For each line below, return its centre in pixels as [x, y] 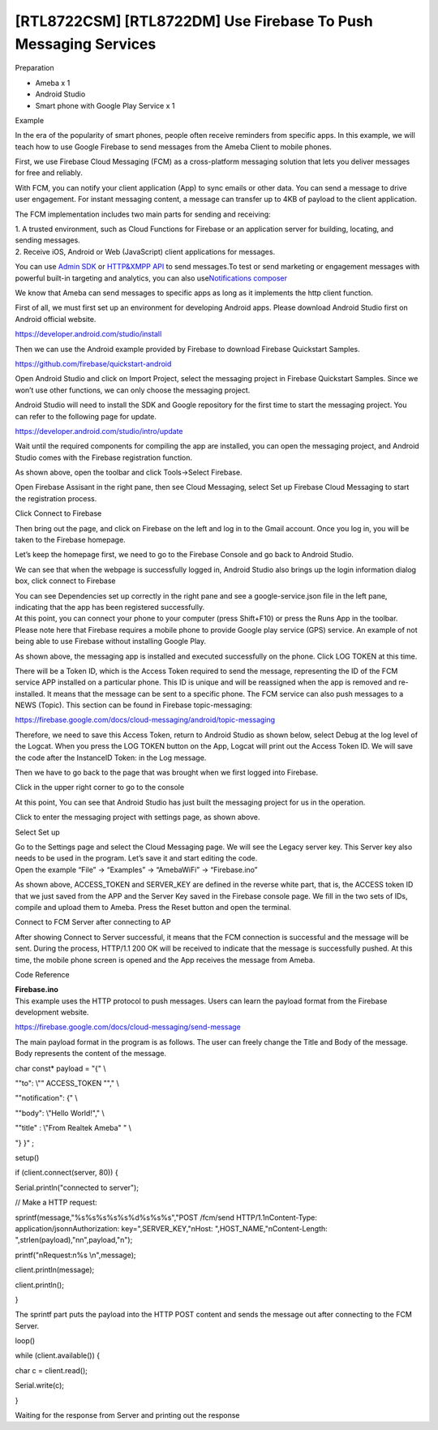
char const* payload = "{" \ [60, 1068]
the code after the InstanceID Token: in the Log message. [111, 758]
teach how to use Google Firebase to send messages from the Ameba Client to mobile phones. [173, 147]
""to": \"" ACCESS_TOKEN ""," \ [67, 1084]
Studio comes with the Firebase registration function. [104, 457]
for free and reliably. [49, 173]
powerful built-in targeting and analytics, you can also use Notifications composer [151, 278]
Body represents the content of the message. [90, 1054]
